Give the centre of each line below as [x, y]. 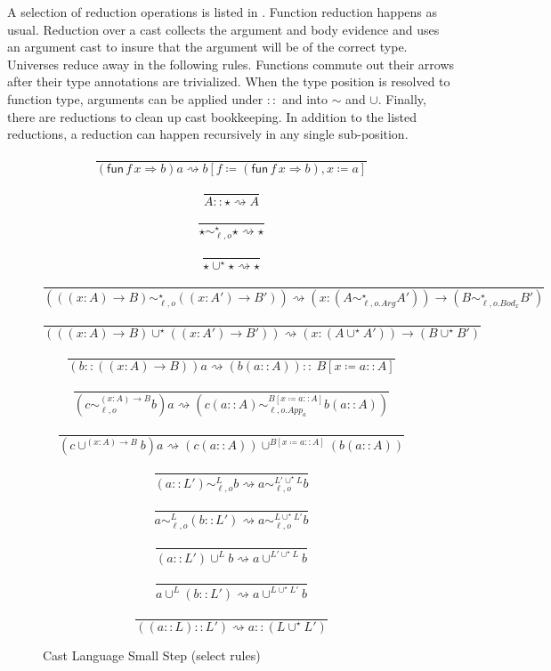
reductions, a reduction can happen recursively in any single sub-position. [208, 134]
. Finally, [402, 98]
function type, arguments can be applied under [135, 98]
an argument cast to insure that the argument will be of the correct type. [207, 47]
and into [304, 98]
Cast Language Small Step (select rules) [152, 655]
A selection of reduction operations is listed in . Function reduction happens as [223, 12]
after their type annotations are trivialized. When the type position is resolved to [229, 81]
